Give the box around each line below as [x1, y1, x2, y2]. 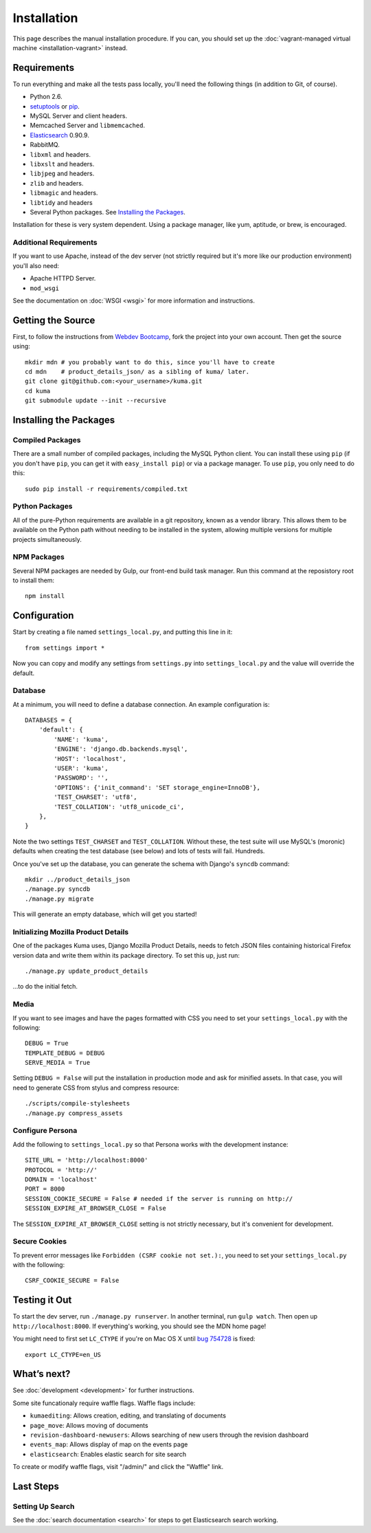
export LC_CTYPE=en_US [25, 1351, 102, 1358]
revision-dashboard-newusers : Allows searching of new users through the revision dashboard [30, 1431, 309, 1439]
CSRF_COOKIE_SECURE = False [25, 1277, 120, 1285]
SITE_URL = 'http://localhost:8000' [25, 1156, 148, 1165]
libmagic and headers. [30, 189, 98, 197]
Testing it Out [12, 1294, 72, 1306]
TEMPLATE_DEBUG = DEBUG [25, 1049, 105, 1057]
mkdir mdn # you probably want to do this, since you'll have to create [25, 358, 275, 366]
